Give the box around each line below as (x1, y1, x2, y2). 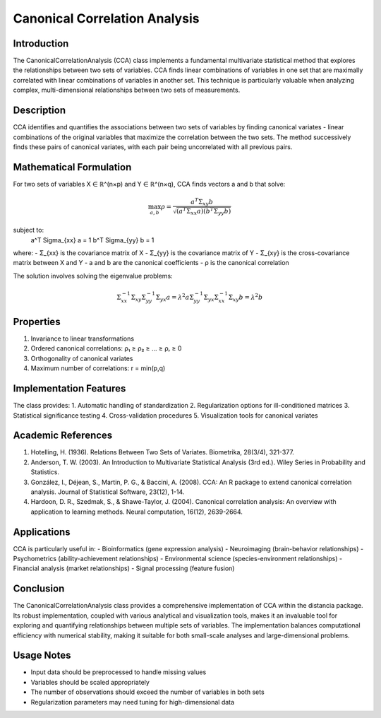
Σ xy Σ (131, 293, 146, 303)
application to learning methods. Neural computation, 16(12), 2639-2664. (30, 507, 243, 516)
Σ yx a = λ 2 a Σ (155, 292, 194, 303)
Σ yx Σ (203, 293, 219, 303)
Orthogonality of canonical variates (30, 354, 133, 363)
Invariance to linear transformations (30, 334, 134, 343)
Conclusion (13, 583, 65, 595)
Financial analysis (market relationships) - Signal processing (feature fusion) (13, 564, 235, 572)
